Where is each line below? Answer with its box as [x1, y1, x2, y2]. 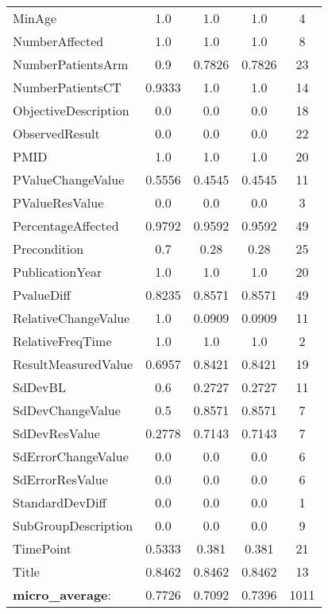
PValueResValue [13, 193, 104, 212]
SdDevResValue [13, 424, 100, 442]
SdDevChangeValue [13, 401, 121, 419]
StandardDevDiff [13, 493, 106, 511]
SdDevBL [13, 378, 66, 396]
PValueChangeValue [13, 170, 125, 188]
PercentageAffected [13, 216, 119, 235]
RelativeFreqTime [13, 332, 112, 350]
